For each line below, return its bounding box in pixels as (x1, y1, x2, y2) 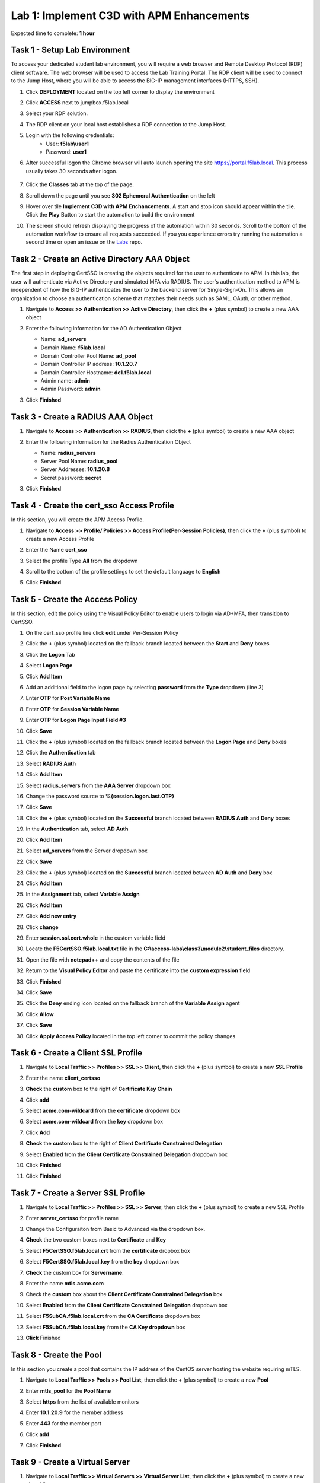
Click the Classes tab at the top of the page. (25, 181, 135, 188)
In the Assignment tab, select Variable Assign (25, 890, 140, 898)
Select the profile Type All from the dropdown (25, 557, 138, 564)
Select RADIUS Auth (25, 760, 76, 767)
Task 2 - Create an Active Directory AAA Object (11, 254, 190, 264)
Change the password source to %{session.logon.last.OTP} (25, 793, 175, 800)
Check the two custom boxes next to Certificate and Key (25, 1236, 167, 1243)
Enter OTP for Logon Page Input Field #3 (25, 717, 127, 724)
